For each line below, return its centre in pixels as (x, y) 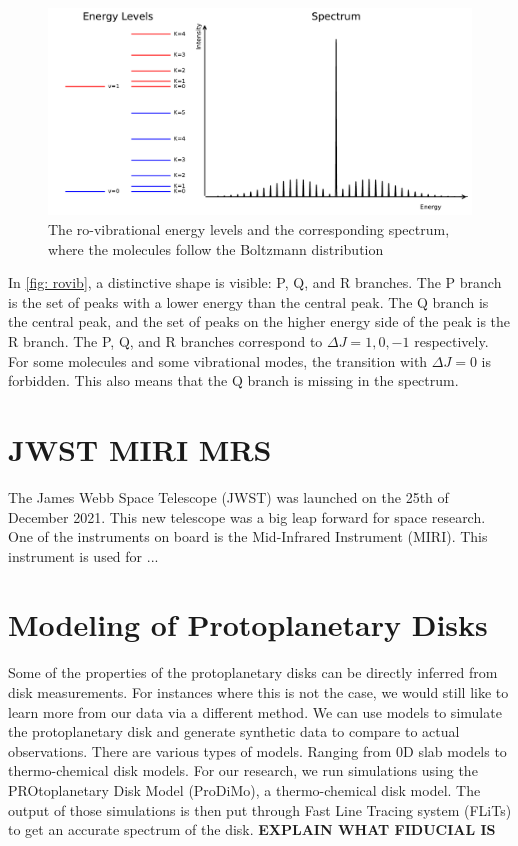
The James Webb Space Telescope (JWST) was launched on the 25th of (228, 496)
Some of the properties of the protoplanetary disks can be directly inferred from (253, 672)
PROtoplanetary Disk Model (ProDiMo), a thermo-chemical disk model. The (244, 789)
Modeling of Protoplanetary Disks (248, 624)
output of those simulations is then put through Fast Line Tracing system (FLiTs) (260, 809)
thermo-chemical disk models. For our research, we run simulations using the (243, 770)
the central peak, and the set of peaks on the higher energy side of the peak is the (259, 321)
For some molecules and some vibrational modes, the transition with (218, 360)
